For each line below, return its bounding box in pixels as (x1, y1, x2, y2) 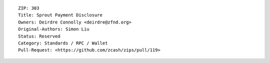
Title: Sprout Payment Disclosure (18, 12, 102, 18)
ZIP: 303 (18, 5, 39, 11)
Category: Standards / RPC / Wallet (18, 40, 108, 46)
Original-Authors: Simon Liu (18, 26, 89, 32)
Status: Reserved (18, 33, 60, 39)
